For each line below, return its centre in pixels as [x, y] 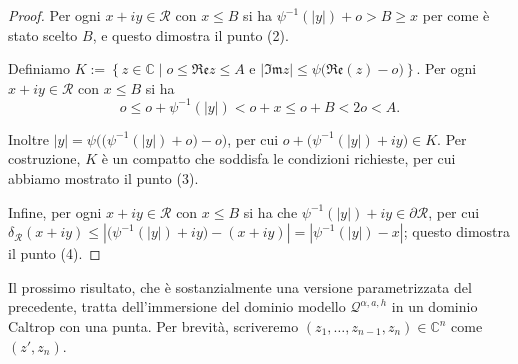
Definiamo [39, 68]
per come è [456, 15]
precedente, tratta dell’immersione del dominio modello [177, 306]
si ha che [270, 211]
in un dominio [434, 306]
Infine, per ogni [55, 211]
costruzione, [44, 158]
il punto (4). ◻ [54, 253]
